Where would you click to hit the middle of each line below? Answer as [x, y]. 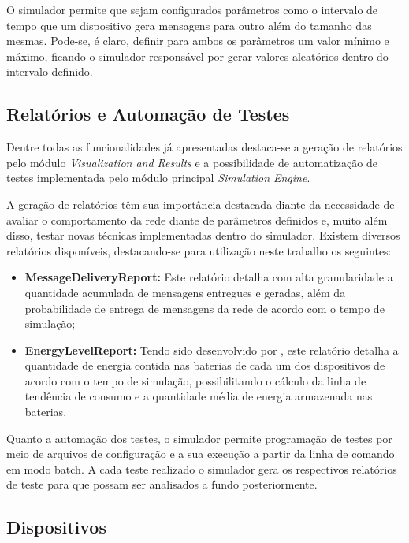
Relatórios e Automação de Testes [148, 114]
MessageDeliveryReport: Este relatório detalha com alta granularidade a [209, 277]
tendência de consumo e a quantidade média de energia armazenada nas [199, 396]
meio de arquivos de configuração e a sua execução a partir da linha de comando [201, 454]
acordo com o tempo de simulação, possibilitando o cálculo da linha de [195, 380]
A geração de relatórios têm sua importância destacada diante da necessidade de [201, 204]
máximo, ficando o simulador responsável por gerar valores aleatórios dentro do [197, 56]
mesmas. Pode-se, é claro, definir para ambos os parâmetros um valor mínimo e [198, 41]
